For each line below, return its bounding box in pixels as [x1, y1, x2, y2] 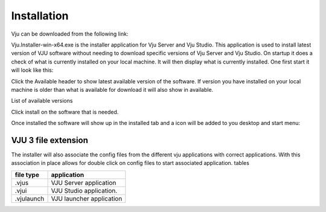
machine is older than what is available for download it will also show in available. [11, 86, 214, 93]
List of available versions [11, 97, 73, 104]
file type [14, 170, 39, 179]
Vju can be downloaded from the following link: [11, 30, 129, 37]
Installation [11, 9, 69, 22]
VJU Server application [51, 178, 117, 187]
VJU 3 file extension [11, 135, 89, 145]
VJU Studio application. [51, 186, 118, 194]
